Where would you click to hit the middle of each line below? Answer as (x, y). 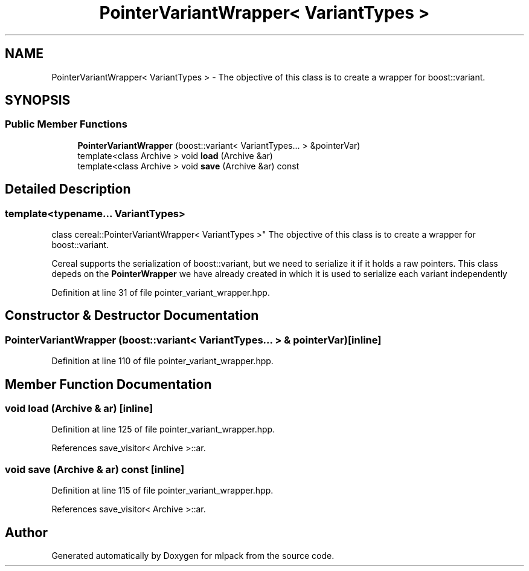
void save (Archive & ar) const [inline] (95, 469)
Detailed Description (68, 189)
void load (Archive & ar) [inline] (79, 409)
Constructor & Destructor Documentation (132, 316)
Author (26, 532)
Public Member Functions (66, 124)
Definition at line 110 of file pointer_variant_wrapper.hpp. (162, 361)
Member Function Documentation (108, 384)
